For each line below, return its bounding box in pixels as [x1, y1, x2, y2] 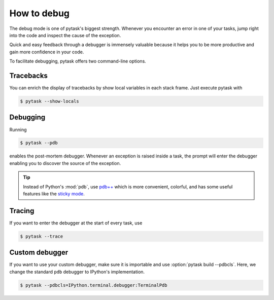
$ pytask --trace [20, 234, 63, 239]
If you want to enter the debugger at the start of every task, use [9, 220, 143, 226]
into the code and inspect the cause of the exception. [9, 32, 121, 38]
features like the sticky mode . [23, 191, 85, 197]
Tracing [9, 206, 35, 215]
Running [9, 126, 27, 132]
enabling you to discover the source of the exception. [9, 160, 121, 166]
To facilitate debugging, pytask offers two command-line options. [9, 58, 147, 64]
